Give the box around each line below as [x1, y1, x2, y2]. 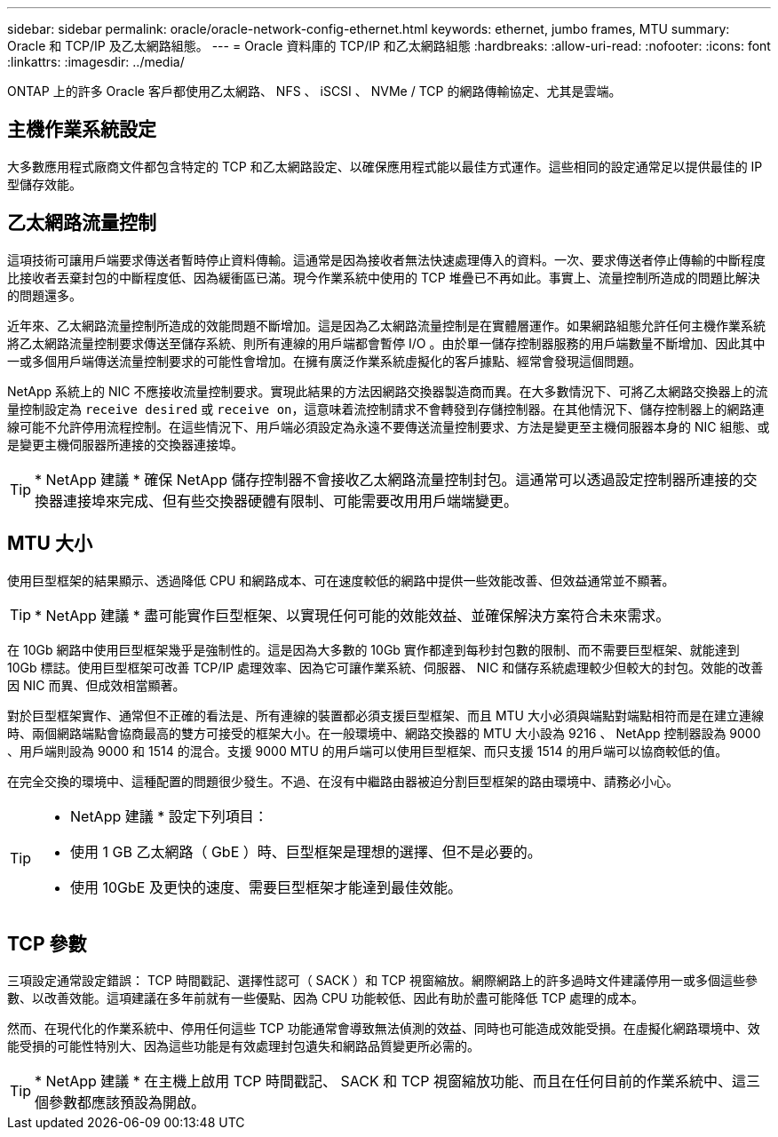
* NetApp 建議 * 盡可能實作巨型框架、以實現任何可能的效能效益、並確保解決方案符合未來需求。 [35, 606, 671, 624]
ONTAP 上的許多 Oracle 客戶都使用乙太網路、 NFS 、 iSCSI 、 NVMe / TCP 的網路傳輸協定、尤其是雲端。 [7, 83, 622, 99]
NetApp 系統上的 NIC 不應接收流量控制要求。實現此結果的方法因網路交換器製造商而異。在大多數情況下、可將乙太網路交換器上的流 [7, 383, 768, 399]
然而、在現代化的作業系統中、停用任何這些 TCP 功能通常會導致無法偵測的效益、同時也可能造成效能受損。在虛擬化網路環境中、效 [7, 1021, 760, 1037]
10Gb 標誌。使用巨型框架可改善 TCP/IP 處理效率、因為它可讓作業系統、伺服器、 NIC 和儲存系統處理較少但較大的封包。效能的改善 [7, 659, 764, 675]
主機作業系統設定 [7, 118, 156, 141]
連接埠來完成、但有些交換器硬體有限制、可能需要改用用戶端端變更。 [63, 491, 519, 510]
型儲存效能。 [7, 176, 82, 192]
